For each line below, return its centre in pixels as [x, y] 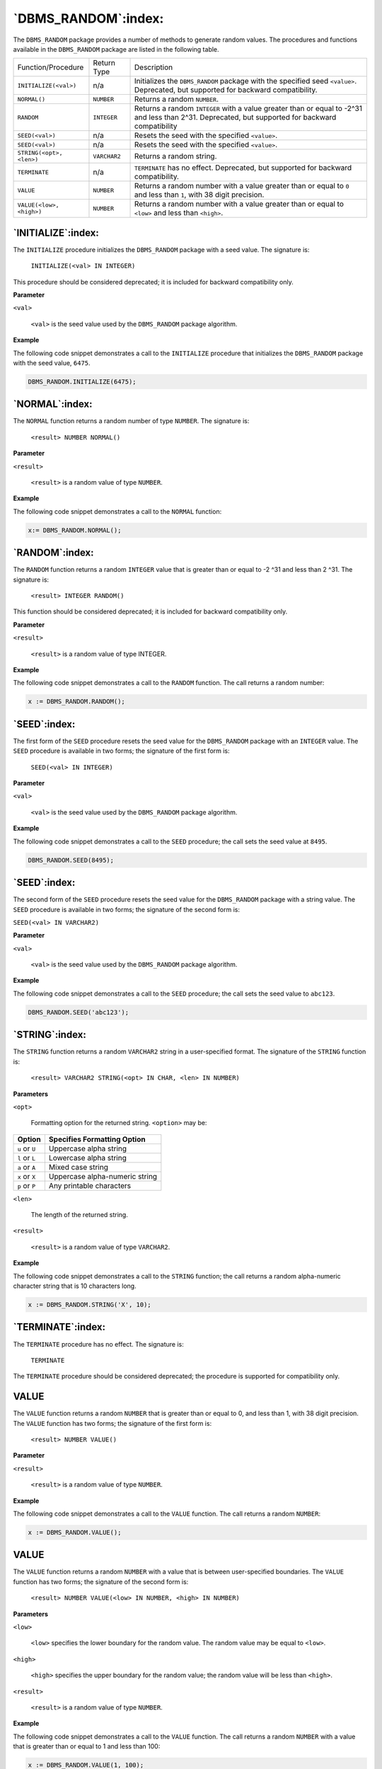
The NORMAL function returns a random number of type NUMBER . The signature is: [131, 421]
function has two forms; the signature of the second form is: [101, 1581]
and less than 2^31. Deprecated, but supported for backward [236, 117]
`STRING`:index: [50, 1035]
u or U [27, 1148]
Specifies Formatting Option [97, 1139]
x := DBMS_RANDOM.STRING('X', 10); [89, 1304]
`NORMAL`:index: [53, 404]
